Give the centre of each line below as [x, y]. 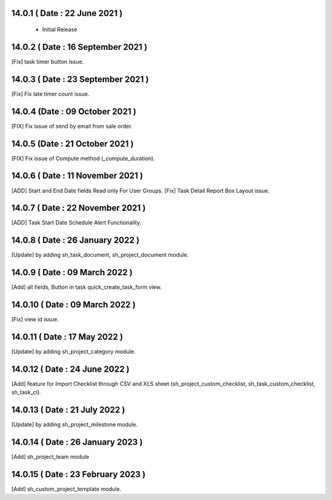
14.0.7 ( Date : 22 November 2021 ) [79, 208]
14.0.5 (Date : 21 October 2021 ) [73, 143]
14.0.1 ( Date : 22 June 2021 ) [67, 13]
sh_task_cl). [26, 393]
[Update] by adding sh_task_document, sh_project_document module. [100, 255]
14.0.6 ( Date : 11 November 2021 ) [77, 176]
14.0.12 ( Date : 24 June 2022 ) [70, 369]
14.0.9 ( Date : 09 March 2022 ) [72, 272]
